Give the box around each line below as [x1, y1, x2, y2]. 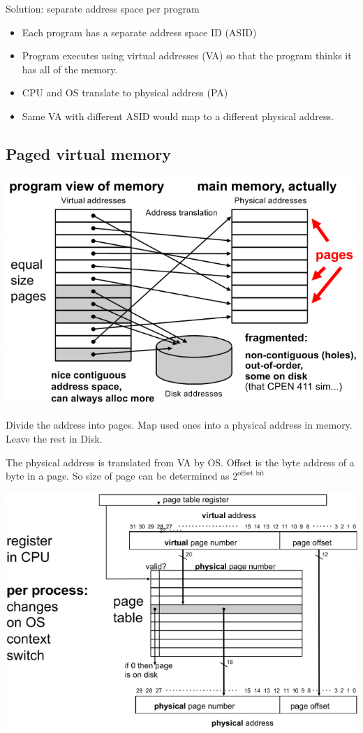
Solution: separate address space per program [6, 1, 200, 15]
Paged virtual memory [6, 142, 171, 164]
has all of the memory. [22, 61, 118, 76]
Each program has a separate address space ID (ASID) [22, 24, 257, 39]
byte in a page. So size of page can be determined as [6, 468, 230, 483]
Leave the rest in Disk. [6, 431, 103, 445]
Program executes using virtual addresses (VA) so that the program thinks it [22, 48, 352, 63]
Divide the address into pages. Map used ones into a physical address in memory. [6, 417, 353, 432]
